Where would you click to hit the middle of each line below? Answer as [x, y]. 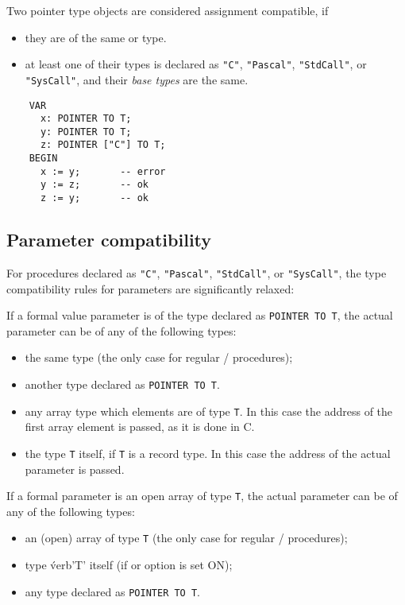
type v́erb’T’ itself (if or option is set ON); [129, 565]
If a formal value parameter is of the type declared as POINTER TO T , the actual [200, 315]
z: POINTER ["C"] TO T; [103, 145]
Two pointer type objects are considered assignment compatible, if [168, 10]
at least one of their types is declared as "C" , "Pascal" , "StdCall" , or [196, 64]
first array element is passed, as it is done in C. [140, 427]
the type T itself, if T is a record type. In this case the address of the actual [208, 453]
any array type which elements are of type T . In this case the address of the [209, 411]
